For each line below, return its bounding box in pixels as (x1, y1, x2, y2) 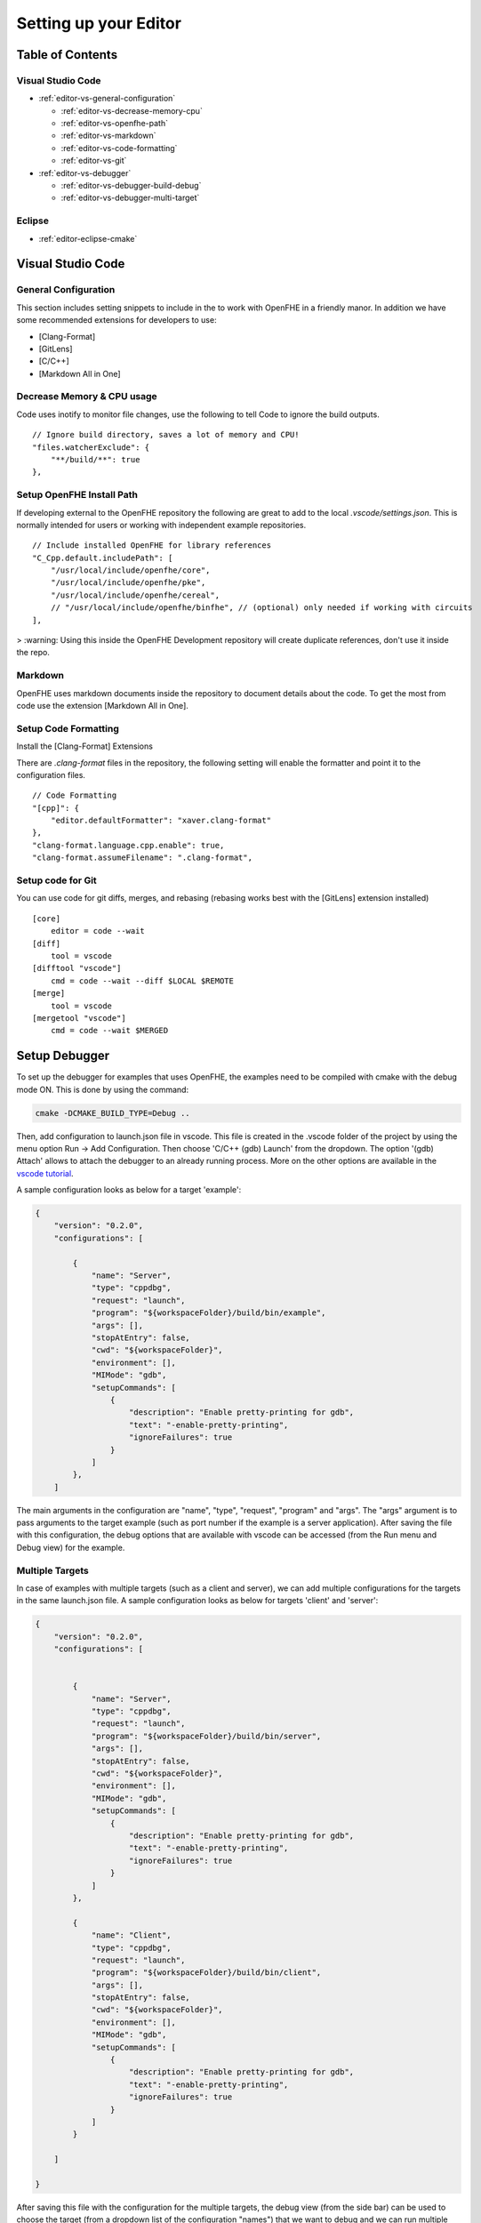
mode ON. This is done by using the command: (16, 1084, 189, 1095)
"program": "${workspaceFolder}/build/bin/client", (91, 1968, 322, 1978)
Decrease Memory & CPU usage (16, 390, 157, 403)
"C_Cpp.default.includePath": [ (32, 552, 173, 563)
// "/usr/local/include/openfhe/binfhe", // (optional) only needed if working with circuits (50, 603, 473, 613)
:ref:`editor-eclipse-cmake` (38, 233, 138, 244)
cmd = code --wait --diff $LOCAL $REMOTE (50, 975, 235, 986)
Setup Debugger (16, 1048, 110, 1063)
